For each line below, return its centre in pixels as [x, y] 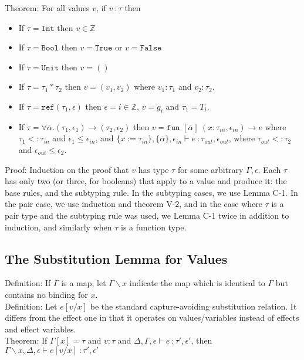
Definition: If [28, 283]
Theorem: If [26, 340]
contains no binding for [46, 294]
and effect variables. [40, 329]
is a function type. [154, 227]
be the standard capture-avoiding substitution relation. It [193, 306]
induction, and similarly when [58, 227]
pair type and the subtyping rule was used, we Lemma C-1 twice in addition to [147, 215]
